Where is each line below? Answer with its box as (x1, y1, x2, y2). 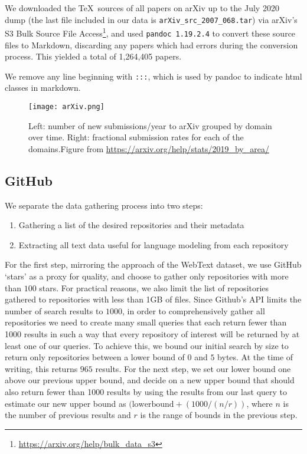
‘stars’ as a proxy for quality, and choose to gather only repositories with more (5, 270, 289, 282)
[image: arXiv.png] (28, 103, 104, 111)
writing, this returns (5, 362, 78, 374)
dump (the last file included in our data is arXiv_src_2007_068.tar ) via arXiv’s (5, 13, 298, 25)
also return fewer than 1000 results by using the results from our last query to (5, 385, 288, 397)
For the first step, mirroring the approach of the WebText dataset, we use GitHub (5, 258, 302, 271)
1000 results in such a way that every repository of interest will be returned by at (5, 327, 300, 340)
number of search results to (5, 304, 103, 317)
